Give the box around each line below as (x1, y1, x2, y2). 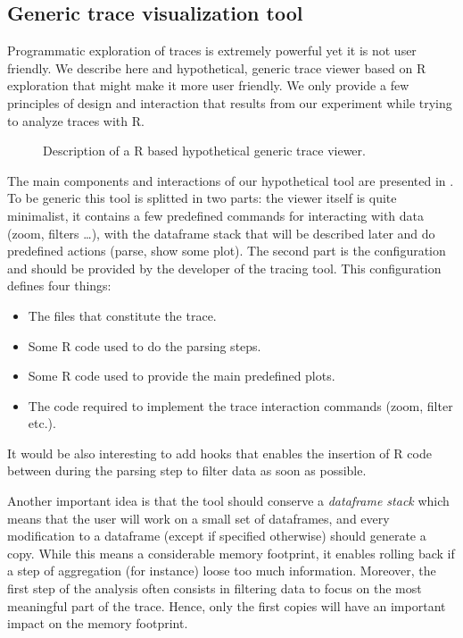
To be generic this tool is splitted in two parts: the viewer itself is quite (7, 189, 397, 207)
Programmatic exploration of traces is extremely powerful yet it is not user (7, 41, 417, 60)
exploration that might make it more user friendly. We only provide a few (7, 76, 409, 95)
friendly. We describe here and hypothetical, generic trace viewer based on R (7, 58, 426, 77)
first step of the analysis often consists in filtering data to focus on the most (7, 579, 422, 598)
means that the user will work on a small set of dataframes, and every (7, 508, 390, 527)
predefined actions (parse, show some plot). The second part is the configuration (7, 241, 446, 260)
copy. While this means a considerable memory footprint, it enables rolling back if (7, 543, 455, 562)
